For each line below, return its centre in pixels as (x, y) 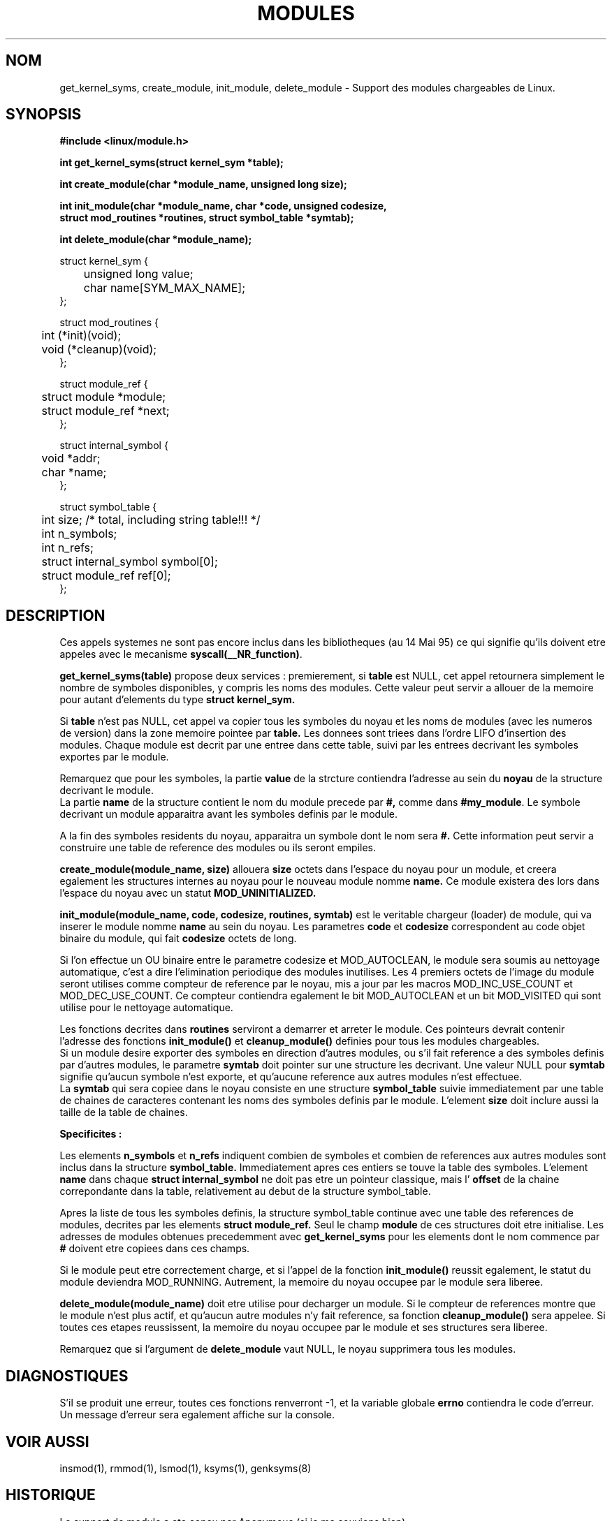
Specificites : (91, 1134)
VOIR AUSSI (48, 1441)
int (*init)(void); (81, 336)
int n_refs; (67, 548)
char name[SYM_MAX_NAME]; (164, 288)
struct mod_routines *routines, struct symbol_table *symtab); (207, 218)
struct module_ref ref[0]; (106, 576)
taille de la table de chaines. (124, 1112)
